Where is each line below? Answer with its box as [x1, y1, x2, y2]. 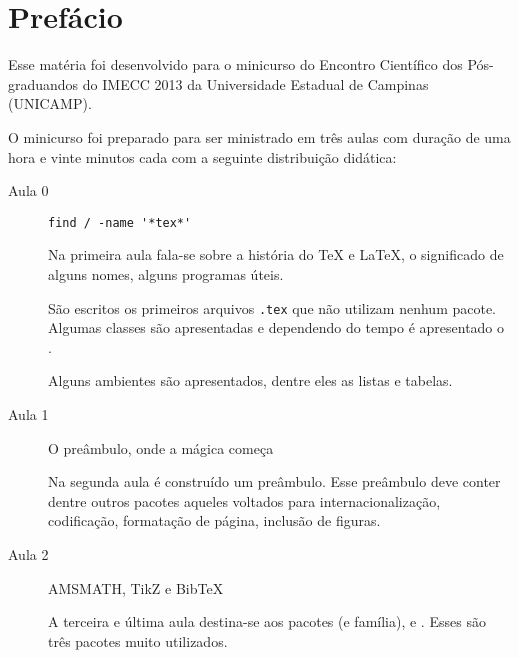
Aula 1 [8, 403, 49, 424]
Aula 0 [8, 180, 49, 201]
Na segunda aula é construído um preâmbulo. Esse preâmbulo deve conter [48, 471, 501, 492]
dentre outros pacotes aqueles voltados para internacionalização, [48, 490, 441, 511]
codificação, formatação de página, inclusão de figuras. [48, 510, 381, 531]
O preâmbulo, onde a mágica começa [48, 437, 274, 458]
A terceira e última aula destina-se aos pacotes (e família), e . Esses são [48, 611, 486, 632]
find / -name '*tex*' [48, 215, 192, 230]
